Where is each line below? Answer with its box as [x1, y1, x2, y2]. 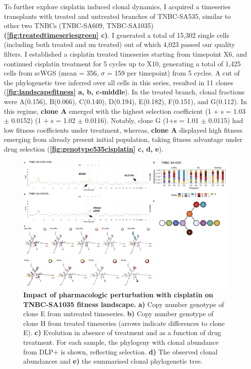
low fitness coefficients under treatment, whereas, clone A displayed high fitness [4, 124, 243, 135]
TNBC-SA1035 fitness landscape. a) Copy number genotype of [23, 299, 224, 309]
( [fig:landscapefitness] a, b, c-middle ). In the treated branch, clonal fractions [4, 87, 245, 97]
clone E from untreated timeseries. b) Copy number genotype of [23, 308, 214, 319]
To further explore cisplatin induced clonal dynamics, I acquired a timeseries [4, 1, 231, 11]
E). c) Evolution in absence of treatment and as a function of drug [23, 327, 221, 338]
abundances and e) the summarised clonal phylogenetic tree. [23, 356, 203, 366]
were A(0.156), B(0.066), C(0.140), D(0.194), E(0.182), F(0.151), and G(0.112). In [4, 96, 247, 106]
